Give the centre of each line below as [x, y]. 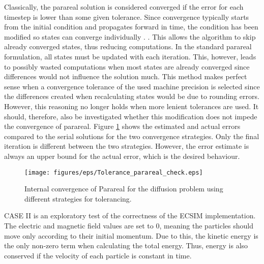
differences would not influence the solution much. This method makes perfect [126, 76]
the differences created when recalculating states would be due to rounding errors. [132, 96]
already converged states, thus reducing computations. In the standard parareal [128, 46]
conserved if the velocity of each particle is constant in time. [98, 255]
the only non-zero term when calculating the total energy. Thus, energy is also [126, 245]
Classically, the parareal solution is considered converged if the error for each [124, 7]
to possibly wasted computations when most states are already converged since [127, 66]
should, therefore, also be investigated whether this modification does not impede [131, 116]
